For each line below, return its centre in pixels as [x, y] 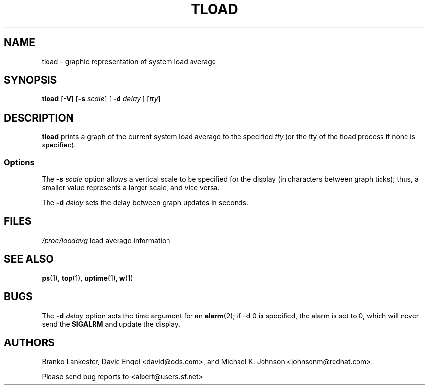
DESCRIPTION [39, 118]
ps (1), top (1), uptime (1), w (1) [87, 278]
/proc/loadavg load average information [106, 240]
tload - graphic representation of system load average [129, 61]
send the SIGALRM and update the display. [111, 324]
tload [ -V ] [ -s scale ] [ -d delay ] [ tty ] [101, 99]
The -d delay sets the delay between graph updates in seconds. [145, 203]
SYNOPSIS [31, 80]
